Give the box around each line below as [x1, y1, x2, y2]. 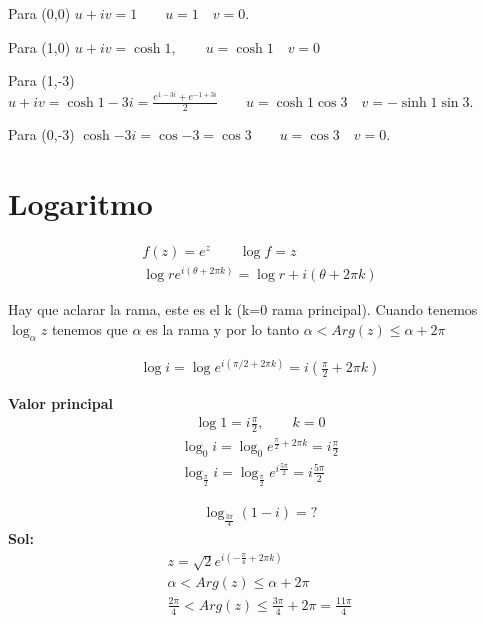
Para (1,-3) [8, 70, 75, 91]
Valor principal [8, 393, 114, 414]
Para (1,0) [8, 36, 71, 57]
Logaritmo [8, 183, 153, 224]
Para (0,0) [8, 3, 71, 23]
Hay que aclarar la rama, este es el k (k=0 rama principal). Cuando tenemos [8, 299, 478, 320]
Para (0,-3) [8, 124, 75, 145]
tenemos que [51, 318, 128, 339]
